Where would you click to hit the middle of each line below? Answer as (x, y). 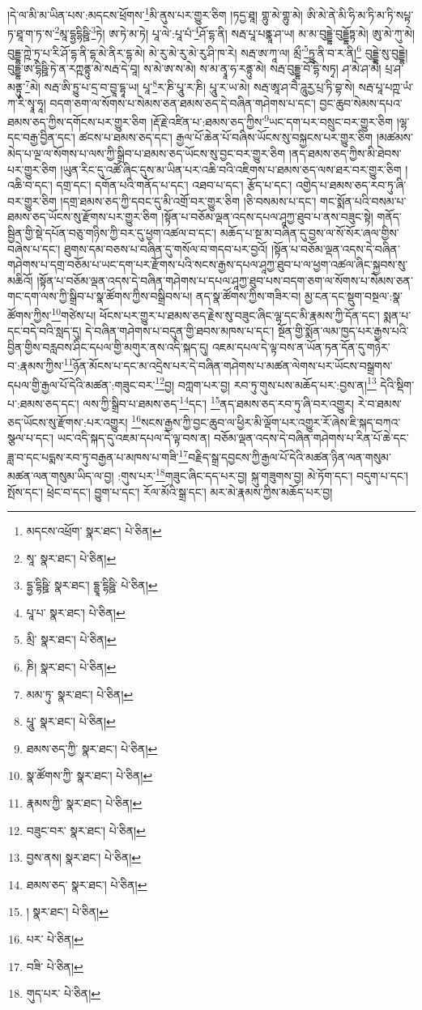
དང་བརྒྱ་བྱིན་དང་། (41, 137)
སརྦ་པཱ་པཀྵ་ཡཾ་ (386, 87)
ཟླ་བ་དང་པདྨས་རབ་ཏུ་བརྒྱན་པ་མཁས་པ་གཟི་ (93, 456)
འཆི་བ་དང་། (30, 185)
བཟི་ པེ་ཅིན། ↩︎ (55, 966)
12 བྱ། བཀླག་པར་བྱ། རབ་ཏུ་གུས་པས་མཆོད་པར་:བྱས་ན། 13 (266, 383)
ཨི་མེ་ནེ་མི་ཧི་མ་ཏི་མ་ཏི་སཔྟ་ (360, 14)
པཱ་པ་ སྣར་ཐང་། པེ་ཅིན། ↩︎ (76, 612)
